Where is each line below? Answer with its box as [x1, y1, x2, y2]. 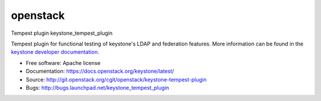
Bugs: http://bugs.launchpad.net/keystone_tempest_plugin [26, 84, 169, 91]
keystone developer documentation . [11, 48, 99, 56]
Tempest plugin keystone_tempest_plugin [11, 30, 113, 37]
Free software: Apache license [26, 59, 101, 66]
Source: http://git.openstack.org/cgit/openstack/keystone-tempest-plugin [26, 76, 207, 83]
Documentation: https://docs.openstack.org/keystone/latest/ [26, 68, 175, 75]
